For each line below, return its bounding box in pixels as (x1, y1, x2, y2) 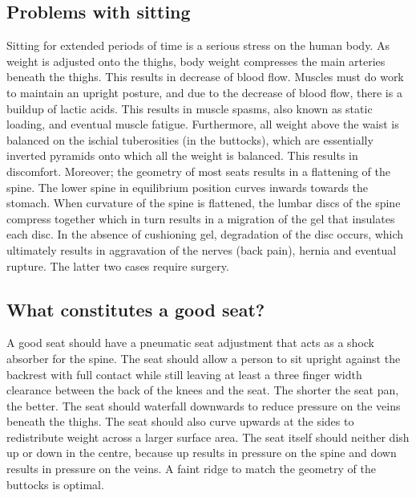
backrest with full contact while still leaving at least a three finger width (6, 365, 362, 382)
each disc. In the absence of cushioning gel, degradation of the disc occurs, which (6, 226, 404, 243)
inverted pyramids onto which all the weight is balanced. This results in (6, 147, 358, 164)
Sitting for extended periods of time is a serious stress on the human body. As (6, 37, 390, 54)
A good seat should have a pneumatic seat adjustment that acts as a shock (6, 334, 374, 351)
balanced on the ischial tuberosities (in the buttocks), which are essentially (6, 131, 374, 148)
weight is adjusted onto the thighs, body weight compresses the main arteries (6, 52, 386, 69)
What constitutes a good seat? (6, 296, 265, 321)
